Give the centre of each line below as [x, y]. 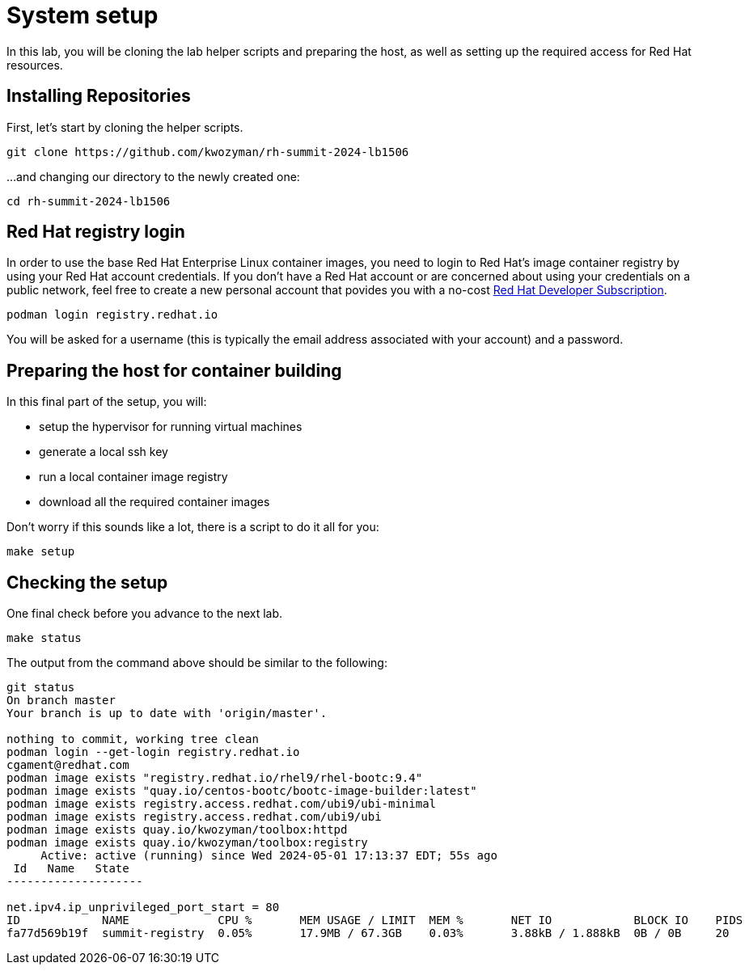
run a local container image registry [133, 477]
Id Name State [71, 869]
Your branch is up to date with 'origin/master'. [167, 713]
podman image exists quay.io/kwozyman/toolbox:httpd [177, 830]
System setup [83, 15]
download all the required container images [154, 502]
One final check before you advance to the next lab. [145, 614]
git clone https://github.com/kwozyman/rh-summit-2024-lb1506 [208, 152]
